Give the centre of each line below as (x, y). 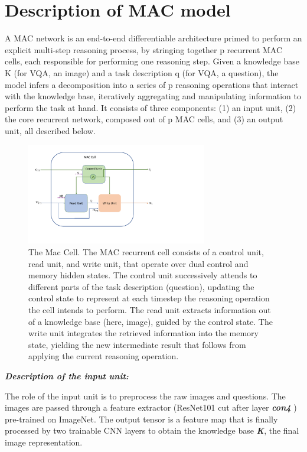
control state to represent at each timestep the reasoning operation (149, 298)
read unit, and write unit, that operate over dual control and (138, 263)
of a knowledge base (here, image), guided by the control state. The (151, 321)
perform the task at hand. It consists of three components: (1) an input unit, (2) (151, 107)
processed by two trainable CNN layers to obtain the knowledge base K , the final (152, 430)
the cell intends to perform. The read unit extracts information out (150, 309)
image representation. (44, 442)
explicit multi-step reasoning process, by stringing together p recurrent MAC (144, 49)
